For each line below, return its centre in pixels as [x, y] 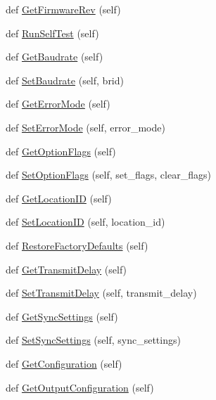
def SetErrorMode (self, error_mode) [85, 127]
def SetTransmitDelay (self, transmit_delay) [101, 293]
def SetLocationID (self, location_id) [85, 222]
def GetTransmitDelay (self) [66, 269]
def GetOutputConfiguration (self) [80, 387]
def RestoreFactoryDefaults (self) [77, 245]
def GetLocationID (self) [59, 198]
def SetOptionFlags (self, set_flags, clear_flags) [108, 175]
